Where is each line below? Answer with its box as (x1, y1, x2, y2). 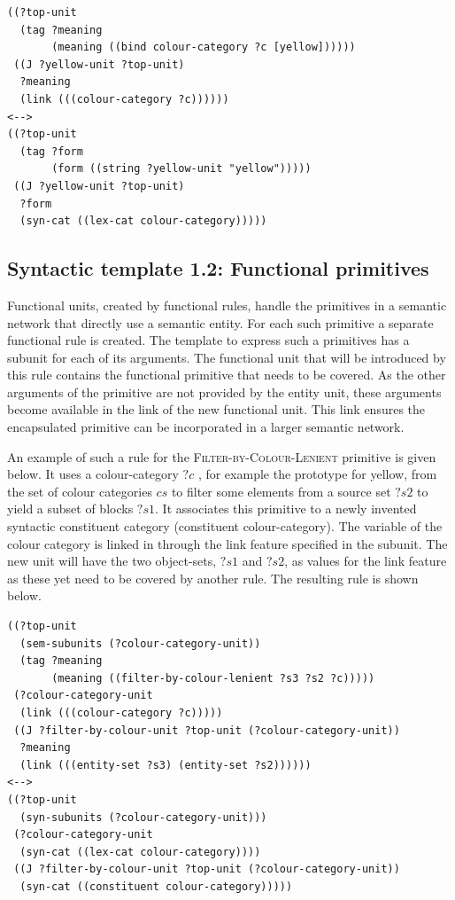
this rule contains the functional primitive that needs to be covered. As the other (7, 365, 446, 384)
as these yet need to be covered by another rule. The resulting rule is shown (7, 568, 419, 587)
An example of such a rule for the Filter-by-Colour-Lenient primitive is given (7, 447, 436, 466)
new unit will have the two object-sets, (7, 552, 217, 570)
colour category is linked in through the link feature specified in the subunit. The (7, 534, 448, 552)
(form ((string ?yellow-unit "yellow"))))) (51, 162, 312, 176)
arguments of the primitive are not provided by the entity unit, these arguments (7, 382, 442, 401)
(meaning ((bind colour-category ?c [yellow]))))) (51, 41, 356, 54)
